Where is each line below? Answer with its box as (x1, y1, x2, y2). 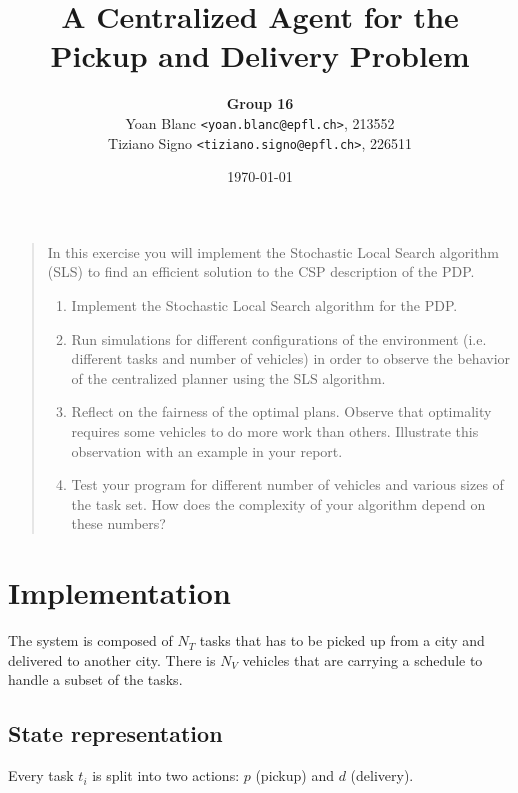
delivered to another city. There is (8, 649, 216, 670)
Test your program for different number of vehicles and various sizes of (71, 474, 504, 495)
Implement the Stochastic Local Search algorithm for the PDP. (71, 295, 458, 315)
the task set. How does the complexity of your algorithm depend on (71, 493, 486, 514)
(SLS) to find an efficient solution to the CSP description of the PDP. (47, 261, 475, 282)
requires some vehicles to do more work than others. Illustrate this (71, 420, 479, 441)
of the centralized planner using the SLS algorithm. (71, 367, 386, 388)
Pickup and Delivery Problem (50, 35, 470, 76)
